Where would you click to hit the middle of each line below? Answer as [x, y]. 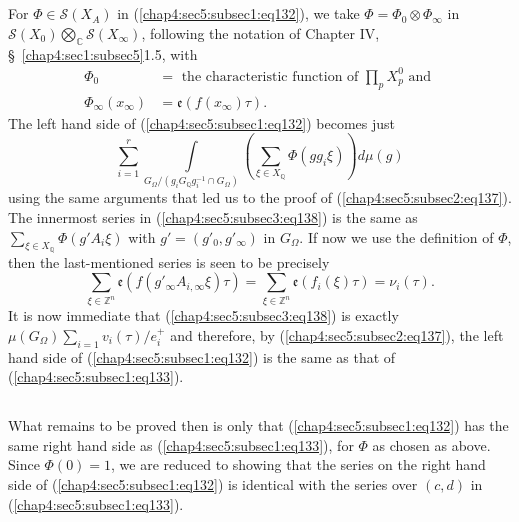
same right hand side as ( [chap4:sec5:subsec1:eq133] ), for [181, 444]
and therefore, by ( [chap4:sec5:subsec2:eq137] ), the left [337, 334]
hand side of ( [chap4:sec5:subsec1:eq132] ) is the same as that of [202, 356]
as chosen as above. [431, 444]
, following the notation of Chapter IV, [260, 32]
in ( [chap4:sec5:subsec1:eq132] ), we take [238, 13]
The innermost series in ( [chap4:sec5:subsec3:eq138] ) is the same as [213, 217]
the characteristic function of [270, 76]
